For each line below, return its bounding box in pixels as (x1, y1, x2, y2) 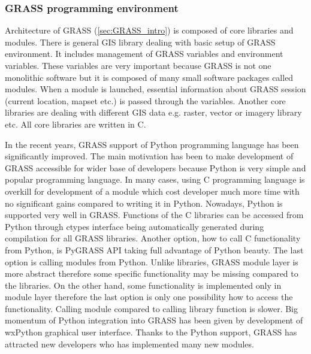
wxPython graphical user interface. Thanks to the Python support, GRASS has (5, 326, 297, 338)
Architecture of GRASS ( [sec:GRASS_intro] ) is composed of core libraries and (5, 24, 294, 37)
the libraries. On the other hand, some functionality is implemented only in (5, 279, 282, 291)
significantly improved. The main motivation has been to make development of (5, 150, 294, 162)
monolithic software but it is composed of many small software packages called (5, 71, 294, 83)
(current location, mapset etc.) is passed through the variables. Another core (5, 94, 286, 107)
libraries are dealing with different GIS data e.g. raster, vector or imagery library (5, 106, 302, 119)
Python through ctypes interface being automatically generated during (5, 220, 264, 232)
